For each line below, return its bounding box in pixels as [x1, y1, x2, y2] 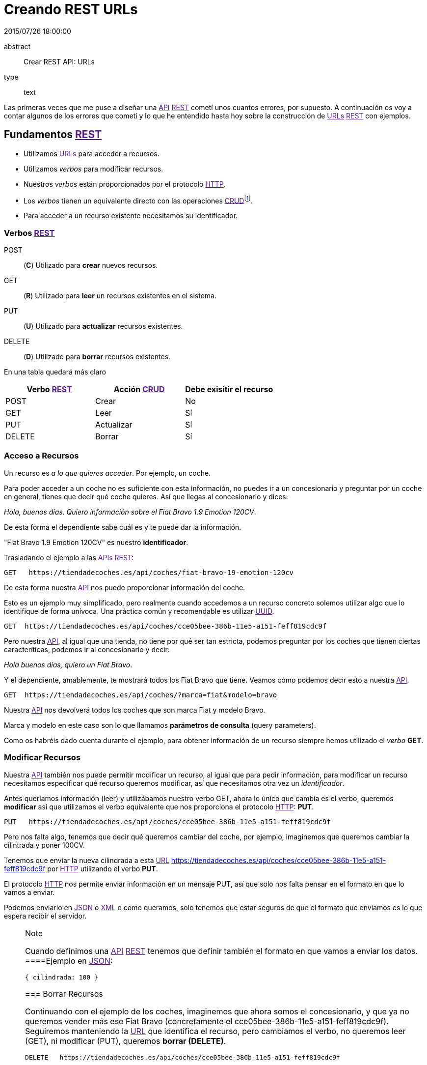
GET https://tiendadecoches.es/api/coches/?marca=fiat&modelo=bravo [4, 691, 277, 699]
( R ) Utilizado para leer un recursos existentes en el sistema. [24, 291, 217, 300]
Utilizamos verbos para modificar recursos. [24, 164, 163, 173]
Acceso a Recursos [4, 451, 79, 461]
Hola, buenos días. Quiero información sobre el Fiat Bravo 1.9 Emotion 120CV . [4, 507, 256, 516]
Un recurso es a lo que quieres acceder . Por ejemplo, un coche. [4, 468, 211, 477]
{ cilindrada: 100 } [25, 973, 98, 981]
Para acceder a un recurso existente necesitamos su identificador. [24, 211, 238, 220]
